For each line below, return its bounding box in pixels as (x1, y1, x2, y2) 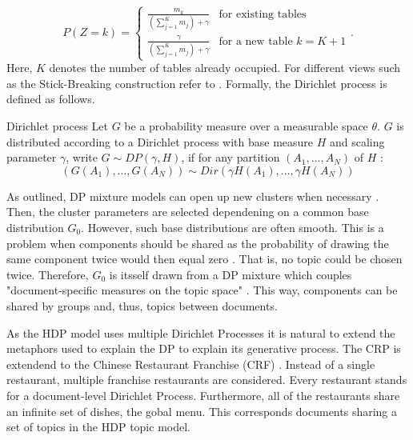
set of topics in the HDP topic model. (6, 418, 190, 435)
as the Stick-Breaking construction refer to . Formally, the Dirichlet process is (6, 74, 387, 91)
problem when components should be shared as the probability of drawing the (6, 234, 389, 251)
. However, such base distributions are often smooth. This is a (81, 218, 384, 235)
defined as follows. (6, 90, 95, 107)
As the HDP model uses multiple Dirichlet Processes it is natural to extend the (6, 324, 395, 341)
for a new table (219, 35, 293, 47)
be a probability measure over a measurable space (124, 118, 368, 134)
